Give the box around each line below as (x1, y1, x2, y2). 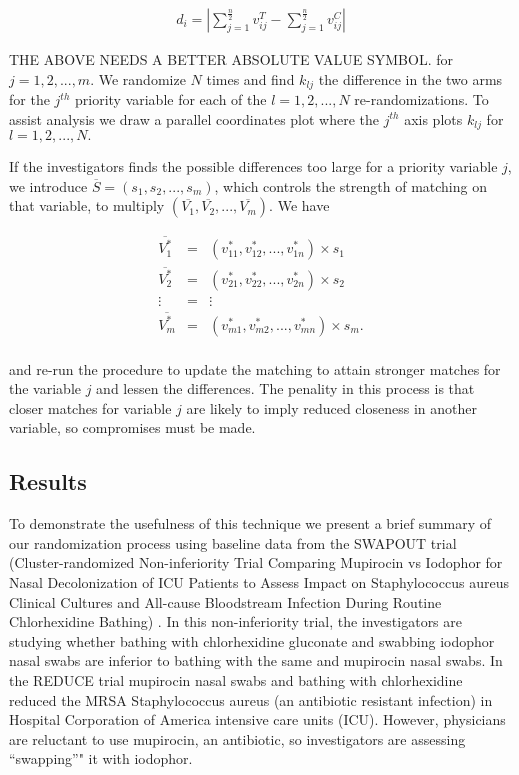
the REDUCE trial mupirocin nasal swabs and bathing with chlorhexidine (9, 669, 463, 690)
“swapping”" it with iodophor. (9, 748, 193, 769)
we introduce (9, 175, 88, 196)
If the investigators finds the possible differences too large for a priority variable (9, 156, 498, 177)
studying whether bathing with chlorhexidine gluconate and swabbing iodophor (9, 630, 495, 651)
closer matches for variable (9, 397, 172, 418)
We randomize (98, 68, 186, 89)
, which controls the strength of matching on (214, 175, 487, 196)
